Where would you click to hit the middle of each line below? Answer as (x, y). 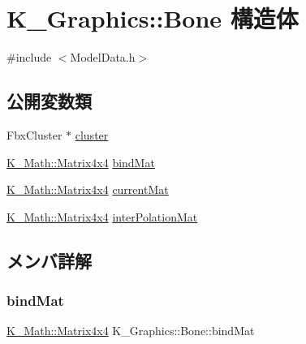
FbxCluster (34, 134)
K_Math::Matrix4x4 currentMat (88, 189)
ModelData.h (103, 57)
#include (29, 57)
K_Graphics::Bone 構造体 (153, 18)
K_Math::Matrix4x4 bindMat (81, 162)
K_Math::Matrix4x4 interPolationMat (102, 216)
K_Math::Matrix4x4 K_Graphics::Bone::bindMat (131, 331)
